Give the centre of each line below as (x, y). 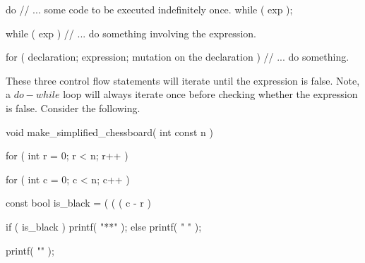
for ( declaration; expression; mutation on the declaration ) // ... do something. (178, 57)
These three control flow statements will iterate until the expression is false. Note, (183, 80)
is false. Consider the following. (73, 108)
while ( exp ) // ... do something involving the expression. (131, 33)
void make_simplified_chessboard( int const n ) (109, 131)
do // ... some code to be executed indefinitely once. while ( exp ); (149, 9)
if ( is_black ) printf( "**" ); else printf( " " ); (104, 226)
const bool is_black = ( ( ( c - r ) (78, 203)
